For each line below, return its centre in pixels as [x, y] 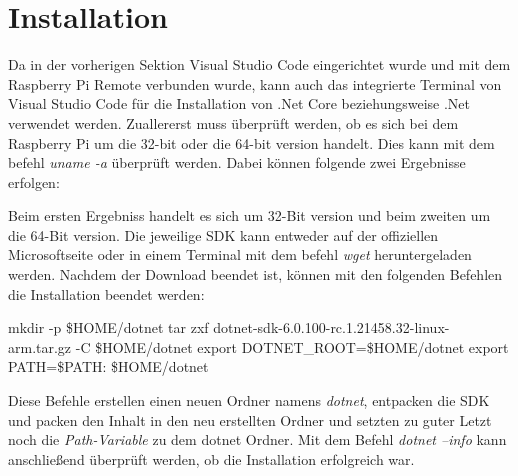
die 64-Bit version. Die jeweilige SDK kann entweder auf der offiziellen [223, 234]
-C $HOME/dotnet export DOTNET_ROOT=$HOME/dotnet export [292, 346]
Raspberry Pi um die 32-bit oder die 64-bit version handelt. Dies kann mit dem [251, 142]
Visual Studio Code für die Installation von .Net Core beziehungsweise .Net [239, 103]
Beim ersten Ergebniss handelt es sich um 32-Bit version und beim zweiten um [249, 215]
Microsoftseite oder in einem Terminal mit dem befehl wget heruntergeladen [240, 254]
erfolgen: [34, 181]
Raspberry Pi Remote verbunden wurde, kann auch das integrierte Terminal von [255, 83]
